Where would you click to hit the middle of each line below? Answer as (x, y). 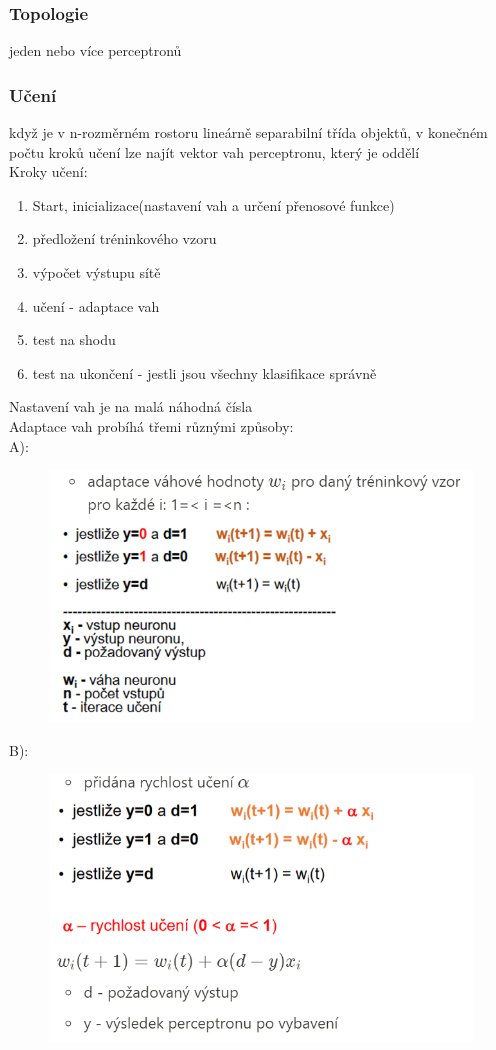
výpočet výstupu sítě (96, 272)
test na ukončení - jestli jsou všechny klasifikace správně (204, 372)
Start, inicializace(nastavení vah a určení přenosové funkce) (213, 204)
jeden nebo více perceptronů (95, 50)
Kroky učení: (48, 171)
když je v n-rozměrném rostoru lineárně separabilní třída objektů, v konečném (248, 132)
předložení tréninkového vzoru (124, 238)
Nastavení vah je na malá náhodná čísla (131, 406)
